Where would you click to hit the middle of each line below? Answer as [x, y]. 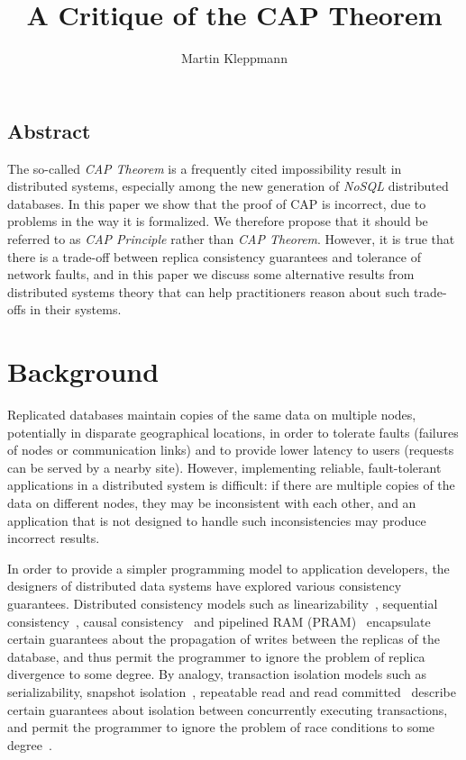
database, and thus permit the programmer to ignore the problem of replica [216, 656]
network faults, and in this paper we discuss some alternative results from [211, 274]
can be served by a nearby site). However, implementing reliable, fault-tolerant [224, 467]
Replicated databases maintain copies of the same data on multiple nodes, [212, 414]
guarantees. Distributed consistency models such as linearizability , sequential [223, 603]
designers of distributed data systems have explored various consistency [205, 586]
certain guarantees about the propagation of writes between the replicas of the [224, 639]
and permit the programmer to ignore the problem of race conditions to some [221, 727]
